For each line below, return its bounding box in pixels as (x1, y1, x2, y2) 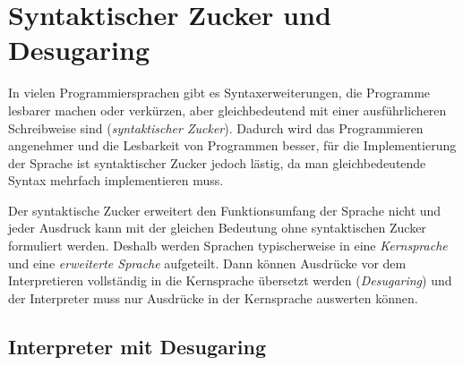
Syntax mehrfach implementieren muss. (8, 171, 224, 190)
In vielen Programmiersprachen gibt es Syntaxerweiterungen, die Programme (8, 83, 431, 102)
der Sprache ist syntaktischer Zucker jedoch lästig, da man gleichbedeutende (8, 153, 426, 172)
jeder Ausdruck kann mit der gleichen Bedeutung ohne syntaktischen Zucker (8, 218, 426, 237)
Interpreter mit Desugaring (8, 332, 266, 360)
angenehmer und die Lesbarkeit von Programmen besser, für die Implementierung (8, 136, 457, 155)
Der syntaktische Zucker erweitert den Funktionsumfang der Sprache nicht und (8, 200, 442, 219)
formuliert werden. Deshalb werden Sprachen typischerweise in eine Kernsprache (8, 236, 448, 255)
